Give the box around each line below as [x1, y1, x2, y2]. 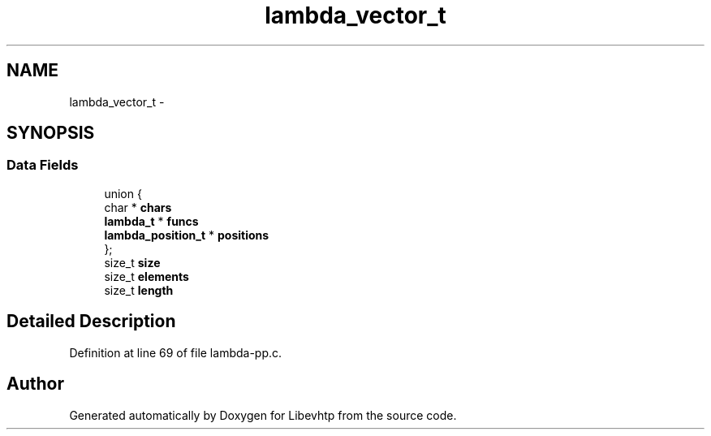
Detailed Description [6, 311, 176, 332]
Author [6, 373, 64, 395]
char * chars [104, 200, 172, 214]
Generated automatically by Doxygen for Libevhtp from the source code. [69, 408, 457, 422]
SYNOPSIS [6, 123, 95, 144]
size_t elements [104, 269, 189, 283]
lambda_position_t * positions [104, 227, 269, 242]
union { [104, 186, 142, 201]
